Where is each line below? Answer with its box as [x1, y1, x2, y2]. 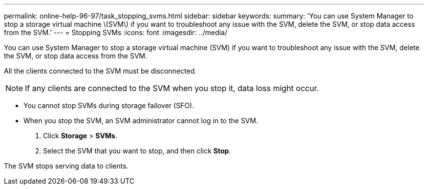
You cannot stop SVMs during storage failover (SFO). [23, 101, 194, 110]
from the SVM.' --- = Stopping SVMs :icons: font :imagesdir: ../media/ [4, 28, 228, 37]
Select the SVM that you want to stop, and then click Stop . [43, 147, 231, 155]
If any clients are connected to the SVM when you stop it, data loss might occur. [25, 83, 319, 93]
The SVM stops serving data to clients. [4, 162, 128, 170]
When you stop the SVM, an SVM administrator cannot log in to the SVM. [23, 116, 258, 125]
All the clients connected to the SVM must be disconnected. [4, 67, 197, 75]
